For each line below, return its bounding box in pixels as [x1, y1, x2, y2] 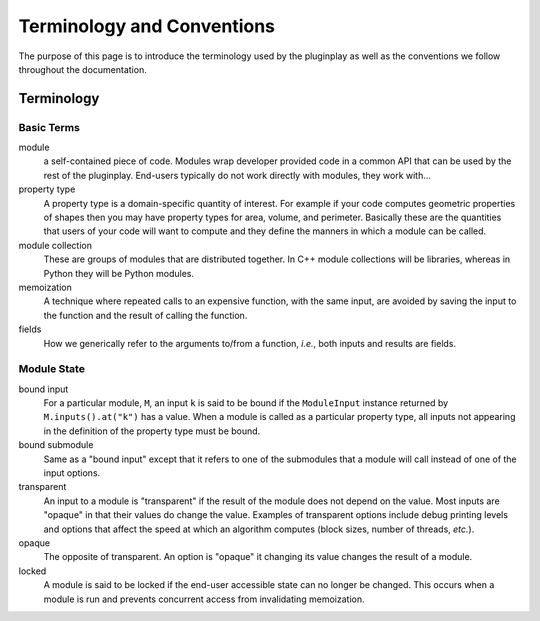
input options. [43, 467, 101, 479]
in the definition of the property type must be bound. [43, 425, 261, 437]
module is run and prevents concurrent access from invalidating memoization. [43, 593, 365, 605]
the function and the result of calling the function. [43, 309, 248, 321]
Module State [18, 362, 85, 376]
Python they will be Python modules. [43, 267, 195, 279]
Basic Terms [18, 120, 80, 134]
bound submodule [18, 439, 94, 451]
